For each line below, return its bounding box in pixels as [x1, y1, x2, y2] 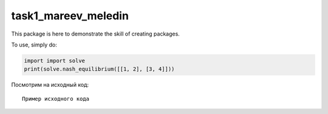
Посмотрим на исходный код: [11, 81, 89, 89]
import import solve [24, 57, 85, 64]
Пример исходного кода [22, 95, 90, 102]
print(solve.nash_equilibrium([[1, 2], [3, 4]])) [24, 66, 175, 72]
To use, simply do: [11, 41, 57, 48]
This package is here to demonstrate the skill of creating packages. [11, 30, 180, 37]
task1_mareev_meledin [11, 9, 129, 22]
